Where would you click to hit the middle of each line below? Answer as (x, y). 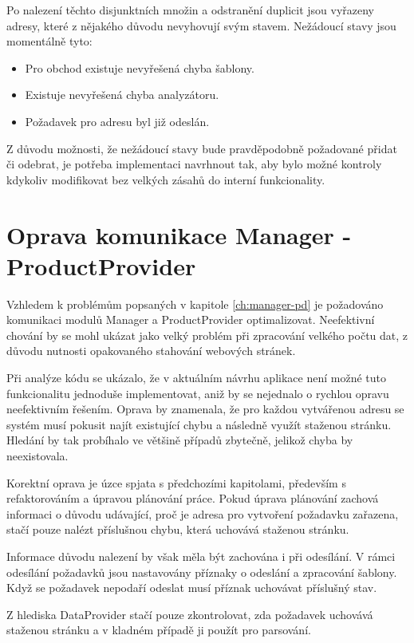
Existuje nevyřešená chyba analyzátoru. (122, 95)
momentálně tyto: (49, 41)
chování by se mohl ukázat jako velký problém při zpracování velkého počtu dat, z (207, 335)
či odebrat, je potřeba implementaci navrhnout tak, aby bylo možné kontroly (194, 164)
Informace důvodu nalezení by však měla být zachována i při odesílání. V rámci (201, 556)
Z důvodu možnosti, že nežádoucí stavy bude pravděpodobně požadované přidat (202, 148)
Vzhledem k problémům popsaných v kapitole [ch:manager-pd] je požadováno (195, 304)
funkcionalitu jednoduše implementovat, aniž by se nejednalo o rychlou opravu (198, 393)
